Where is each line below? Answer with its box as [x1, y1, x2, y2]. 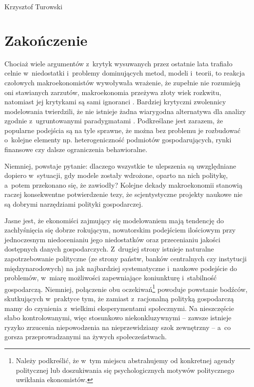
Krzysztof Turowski [4, 1, 62, 11]
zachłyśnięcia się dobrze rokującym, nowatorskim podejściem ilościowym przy [4, 225, 236, 235]
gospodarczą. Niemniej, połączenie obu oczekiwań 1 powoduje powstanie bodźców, [4, 282, 248, 294]
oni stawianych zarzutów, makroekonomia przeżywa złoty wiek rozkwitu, [4, 87, 221, 97]
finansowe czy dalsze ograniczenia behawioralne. [4, 144, 148, 155]
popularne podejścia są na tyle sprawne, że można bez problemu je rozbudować [4, 125, 241, 135]
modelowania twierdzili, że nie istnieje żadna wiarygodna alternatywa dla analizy [4, 106, 246, 116]
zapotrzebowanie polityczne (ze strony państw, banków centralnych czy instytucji [4, 253, 247, 263]
